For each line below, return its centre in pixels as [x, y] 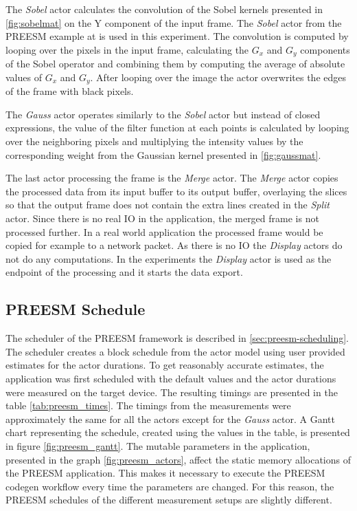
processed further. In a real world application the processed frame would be [164, 231]
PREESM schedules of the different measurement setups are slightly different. [169, 500]
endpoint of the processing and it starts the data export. [124, 272]
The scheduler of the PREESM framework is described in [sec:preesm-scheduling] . [177, 338]
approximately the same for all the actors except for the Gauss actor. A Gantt [170, 418]
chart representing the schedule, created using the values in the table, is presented [178, 432]
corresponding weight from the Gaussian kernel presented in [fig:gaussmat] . [163, 154]
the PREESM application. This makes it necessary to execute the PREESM [165, 473]
